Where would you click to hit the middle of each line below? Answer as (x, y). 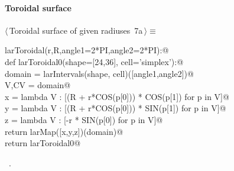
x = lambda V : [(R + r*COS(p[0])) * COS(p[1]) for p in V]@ (117, 96)
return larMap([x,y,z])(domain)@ (64, 131)
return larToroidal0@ (43, 143)
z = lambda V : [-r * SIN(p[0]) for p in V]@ (84, 119)
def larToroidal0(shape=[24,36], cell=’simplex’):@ (94, 61)
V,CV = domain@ (38, 85)
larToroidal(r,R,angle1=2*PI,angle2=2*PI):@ (87, 50)
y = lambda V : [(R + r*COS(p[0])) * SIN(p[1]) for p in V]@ (116, 108)
